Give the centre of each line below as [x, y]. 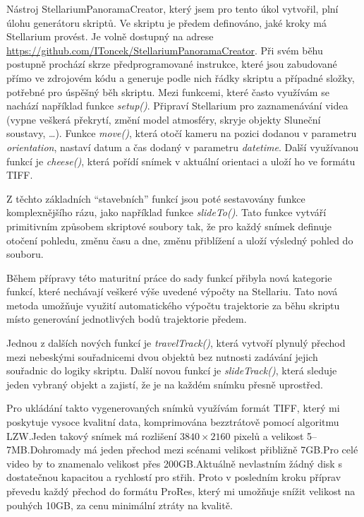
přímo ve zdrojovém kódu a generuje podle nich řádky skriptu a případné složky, [181, 77]
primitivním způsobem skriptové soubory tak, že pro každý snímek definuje [169, 226]
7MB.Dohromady [44, 450]
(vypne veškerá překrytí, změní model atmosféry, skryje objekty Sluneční [164, 119]
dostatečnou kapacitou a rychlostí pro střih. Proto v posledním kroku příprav [174, 477]
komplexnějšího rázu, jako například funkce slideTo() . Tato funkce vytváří [166, 212]
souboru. [25, 254]
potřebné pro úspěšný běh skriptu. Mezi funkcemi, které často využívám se [168, 91]
